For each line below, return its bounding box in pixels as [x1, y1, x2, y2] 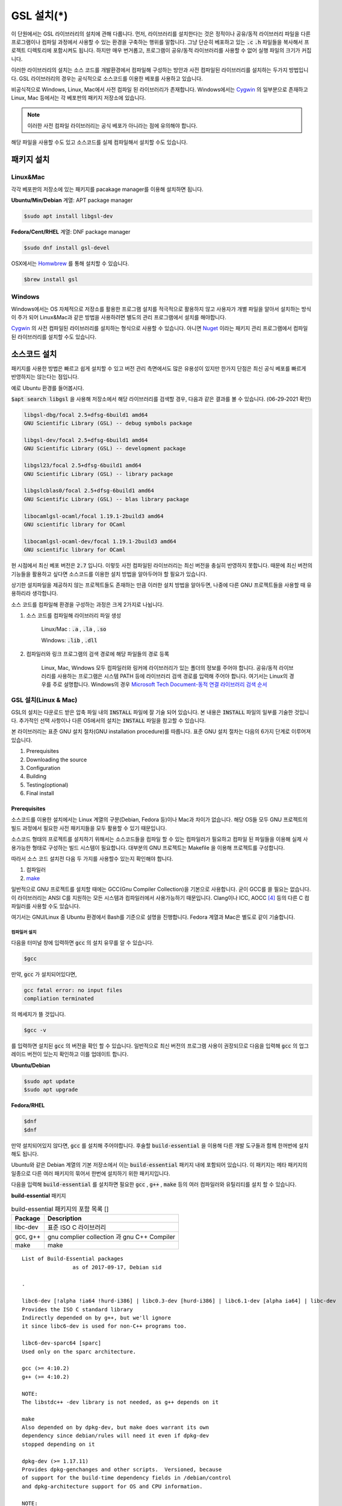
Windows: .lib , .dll [41, 636, 98, 644]
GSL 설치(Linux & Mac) [11, 696, 78, 704]
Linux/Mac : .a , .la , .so [41, 625, 107, 633]
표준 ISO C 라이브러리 [47, 1223, 107, 1232]
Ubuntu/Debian [11, 1061, 51, 1069]
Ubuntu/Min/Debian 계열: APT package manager [11, 196, 133, 204]
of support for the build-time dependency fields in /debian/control [22, 1475, 232, 1481]
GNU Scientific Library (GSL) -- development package [23, 445, 186, 452]
